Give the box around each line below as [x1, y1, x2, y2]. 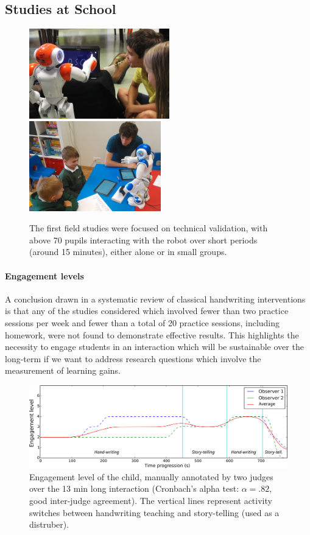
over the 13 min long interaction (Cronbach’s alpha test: [29, 482, 239, 495]
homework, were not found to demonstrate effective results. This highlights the [5, 328, 299, 341]
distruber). [29, 518, 69, 531]
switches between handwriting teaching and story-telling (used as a [29, 506, 280, 519]
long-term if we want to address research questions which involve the [5, 352, 261, 365]
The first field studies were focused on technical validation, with [29, 222, 268, 234]
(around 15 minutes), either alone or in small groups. [29, 245, 227, 258]
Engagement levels [5, 269, 84, 282]
